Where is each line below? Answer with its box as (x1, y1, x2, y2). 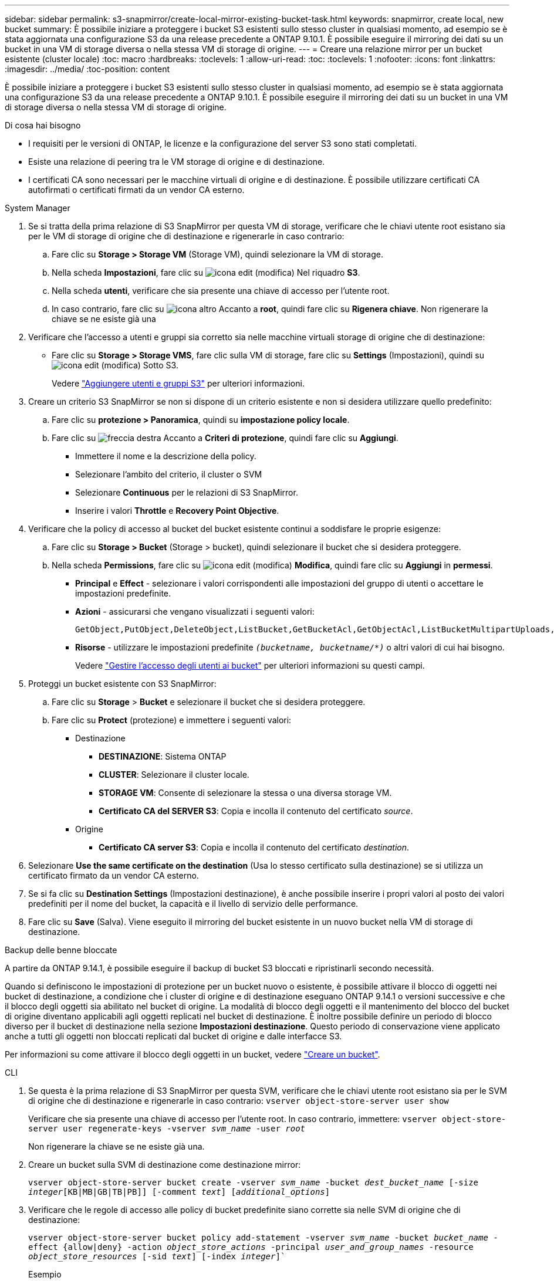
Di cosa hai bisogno (5, 120, 81, 130)
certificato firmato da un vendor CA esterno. (28, 870, 199, 880)
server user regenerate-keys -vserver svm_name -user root (28, 1124, 306, 1133)
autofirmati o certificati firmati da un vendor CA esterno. (28, 185, 245, 195)
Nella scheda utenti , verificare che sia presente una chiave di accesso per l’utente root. (52, 286, 390, 296)
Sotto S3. (143, 360, 178, 370)
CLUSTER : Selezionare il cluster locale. (99, 770, 249, 780)
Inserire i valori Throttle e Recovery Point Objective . (75, 506, 279, 516)
